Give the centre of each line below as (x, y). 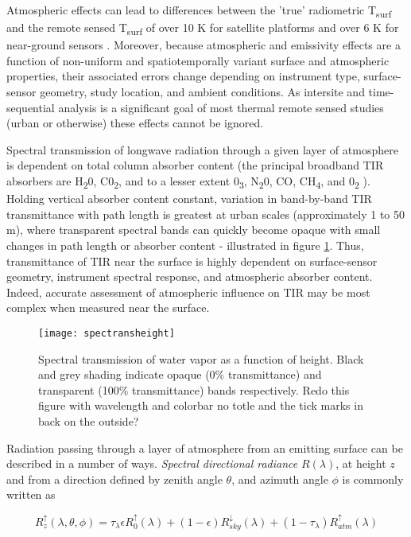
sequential (31, 107)
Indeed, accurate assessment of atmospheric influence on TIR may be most (188, 292)
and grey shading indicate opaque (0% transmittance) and (180, 374)
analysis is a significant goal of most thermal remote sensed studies (221, 107)
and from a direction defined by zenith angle (114, 479)
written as (31, 494)
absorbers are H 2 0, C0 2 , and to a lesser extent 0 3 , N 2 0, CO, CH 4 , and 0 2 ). (188, 182)
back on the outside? (89, 420)
